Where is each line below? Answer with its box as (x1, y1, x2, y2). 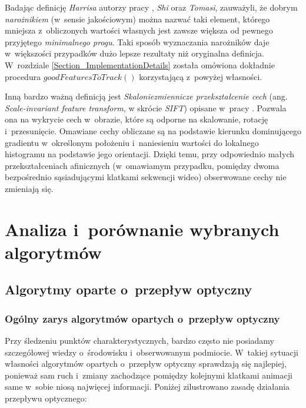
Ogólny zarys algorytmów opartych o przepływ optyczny (5, 311, 280, 326)
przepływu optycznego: (5, 392, 87, 404)
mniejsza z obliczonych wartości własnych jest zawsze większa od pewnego (5, 24, 273, 37)
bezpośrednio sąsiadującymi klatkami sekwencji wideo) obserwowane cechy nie (5, 171, 287, 183)
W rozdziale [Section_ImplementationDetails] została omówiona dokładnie (5, 58, 275, 71)
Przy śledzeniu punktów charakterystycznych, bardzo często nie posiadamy (5, 334, 274, 347)
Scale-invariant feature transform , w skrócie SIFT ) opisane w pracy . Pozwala (5, 101, 287, 114)
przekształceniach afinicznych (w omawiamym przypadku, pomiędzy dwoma (5, 159, 280, 171)
